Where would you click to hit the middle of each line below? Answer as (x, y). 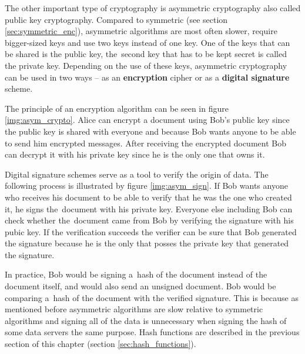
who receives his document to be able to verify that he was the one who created (148, 197)
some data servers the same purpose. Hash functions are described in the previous (152, 332)
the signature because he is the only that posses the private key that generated (147, 243)
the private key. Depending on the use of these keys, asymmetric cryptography (146, 65)
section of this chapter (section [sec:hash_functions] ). (100, 344)
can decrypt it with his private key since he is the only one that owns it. (135, 154)
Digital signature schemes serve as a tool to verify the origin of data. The (137, 174)
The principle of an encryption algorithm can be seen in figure (117, 108)
